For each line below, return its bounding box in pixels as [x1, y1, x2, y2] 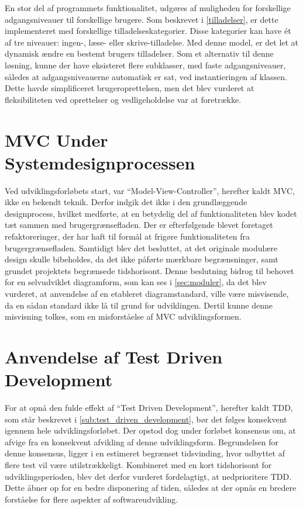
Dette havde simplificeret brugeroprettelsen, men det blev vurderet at [5, 82, 254, 94]
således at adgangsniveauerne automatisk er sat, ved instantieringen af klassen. [5, 70, 287, 82]
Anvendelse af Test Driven [5, 344, 223, 368]
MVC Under [5, 127, 108, 151]
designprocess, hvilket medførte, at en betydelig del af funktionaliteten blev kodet [5, 207, 297, 219]
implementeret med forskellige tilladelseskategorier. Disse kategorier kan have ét [5, 25, 291, 37]
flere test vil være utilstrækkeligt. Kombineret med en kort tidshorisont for [5, 459, 272, 471]
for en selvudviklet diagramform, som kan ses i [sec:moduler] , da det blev [5, 276, 267, 288]
